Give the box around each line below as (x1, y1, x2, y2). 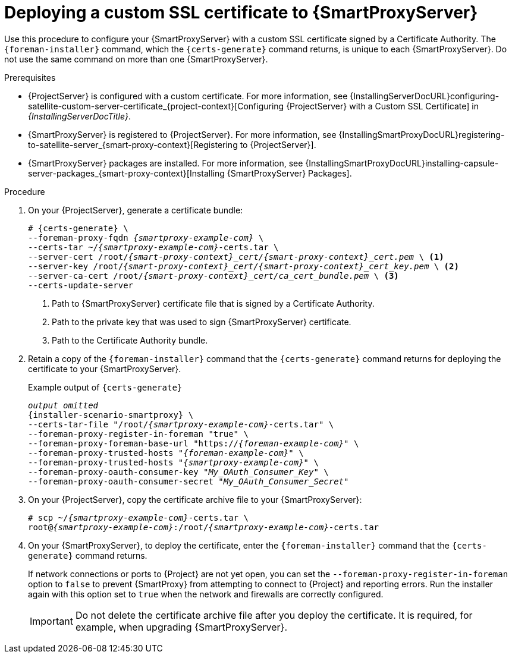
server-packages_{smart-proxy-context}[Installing (28, 168, 225, 178)
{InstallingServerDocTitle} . (28, 111, 131, 121)
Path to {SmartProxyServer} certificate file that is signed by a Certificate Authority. (52, 298, 375, 308)
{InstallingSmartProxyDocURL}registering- (338, 129, 505, 140)
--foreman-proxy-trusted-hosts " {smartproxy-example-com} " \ (28, 457, 319, 467)
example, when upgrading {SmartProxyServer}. (75, 621, 287, 633)
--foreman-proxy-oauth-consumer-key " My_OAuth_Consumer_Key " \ (28, 467, 329, 477)
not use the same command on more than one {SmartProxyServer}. (4, 53, 268, 64)
